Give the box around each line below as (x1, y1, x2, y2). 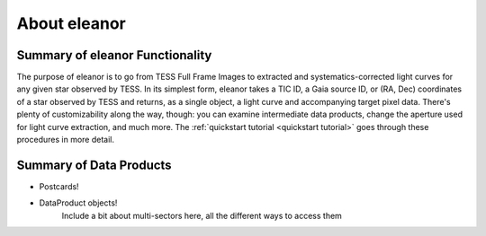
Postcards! (39, 180, 80, 192)
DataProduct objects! (39, 197, 118, 208)
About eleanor (16, 13, 126, 33)
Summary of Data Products (16, 157, 172, 172)
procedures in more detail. (16, 135, 114, 145)
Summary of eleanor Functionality (16, 48, 212, 63)
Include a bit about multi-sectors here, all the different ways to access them (61, 210, 342, 221)
